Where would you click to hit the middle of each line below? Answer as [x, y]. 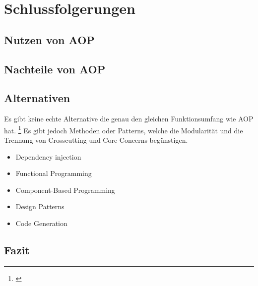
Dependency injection [48, 156]
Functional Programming [54, 173]
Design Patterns [40, 206]
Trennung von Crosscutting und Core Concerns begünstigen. [96, 140]
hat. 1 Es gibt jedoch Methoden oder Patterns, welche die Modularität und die [124, 129]
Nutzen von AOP [49, 39]
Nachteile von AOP [55, 69]
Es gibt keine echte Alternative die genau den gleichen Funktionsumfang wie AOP [129, 119]
